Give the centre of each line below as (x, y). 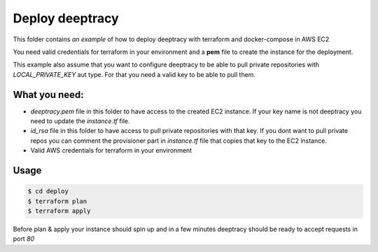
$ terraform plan (57, 201)
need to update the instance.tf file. (80, 121)
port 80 (24, 239)
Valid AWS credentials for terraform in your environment (111, 150)
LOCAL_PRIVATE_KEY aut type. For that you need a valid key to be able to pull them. (134, 74)
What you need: (48, 94)
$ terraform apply (59, 211)
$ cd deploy (48, 191)
